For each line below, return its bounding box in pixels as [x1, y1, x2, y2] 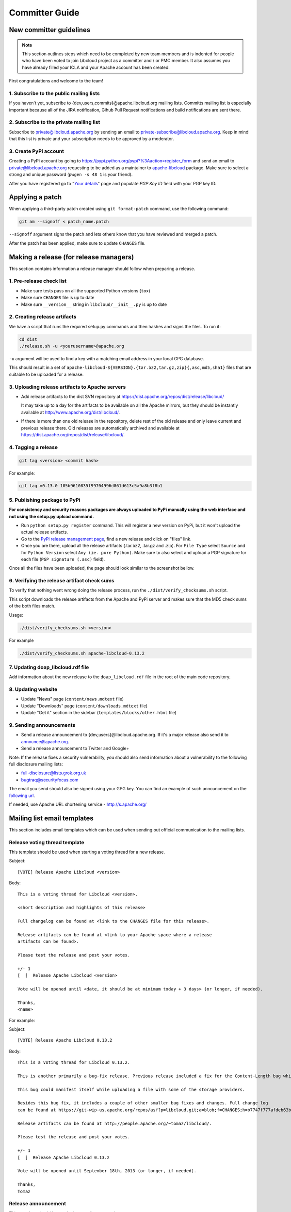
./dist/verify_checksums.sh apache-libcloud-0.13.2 [19, 650, 145, 656]
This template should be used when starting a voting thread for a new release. [9, 849, 165, 855]
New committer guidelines [9, 26, 91, 34]
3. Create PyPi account [9, 148, 64, 155]
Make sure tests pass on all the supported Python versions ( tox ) [21, 287, 150, 293]
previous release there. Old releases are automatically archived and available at [21, 425, 180, 431]
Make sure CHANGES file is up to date [21, 295, 95, 301]
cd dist [19, 336, 37, 342]
